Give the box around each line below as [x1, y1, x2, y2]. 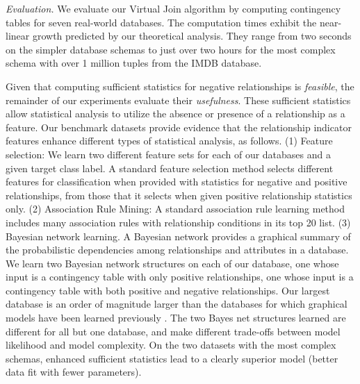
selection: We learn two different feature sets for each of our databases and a [6, 147, 331, 161]
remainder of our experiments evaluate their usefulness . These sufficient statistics [6, 92, 351, 107]
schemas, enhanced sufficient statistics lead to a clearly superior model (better [6, 351, 338, 365]
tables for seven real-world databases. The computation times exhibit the [6, 15, 317, 29]
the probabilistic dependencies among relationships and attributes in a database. [6, 242, 349, 257]
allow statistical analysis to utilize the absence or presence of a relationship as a [6, 106, 345, 121]
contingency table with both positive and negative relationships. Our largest [6, 283, 330, 297]
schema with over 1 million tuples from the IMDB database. [6, 56, 262, 70]
